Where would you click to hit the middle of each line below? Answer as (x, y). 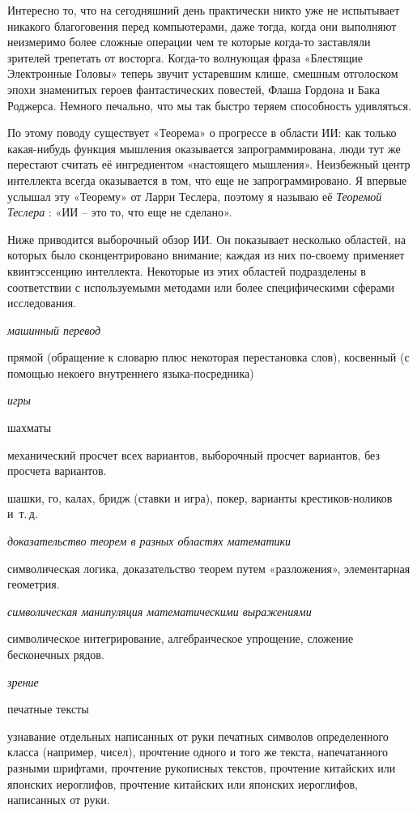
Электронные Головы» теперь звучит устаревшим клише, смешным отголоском (203, 73)
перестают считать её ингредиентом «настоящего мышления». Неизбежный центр (209, 164)
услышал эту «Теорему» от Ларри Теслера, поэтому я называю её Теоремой (195, 196)
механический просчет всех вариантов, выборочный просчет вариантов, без (194, 454)
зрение (23, 681)
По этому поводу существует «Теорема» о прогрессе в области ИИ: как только (202, 133)
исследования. (42, 303)
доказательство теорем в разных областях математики (149, 541)
